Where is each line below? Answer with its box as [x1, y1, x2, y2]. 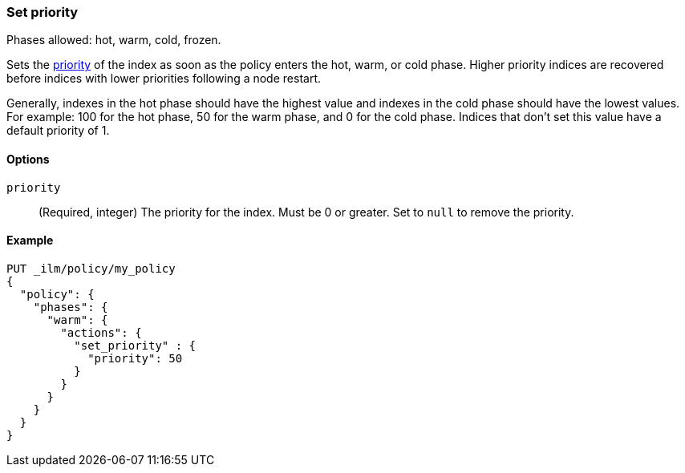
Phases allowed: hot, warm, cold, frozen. [6, 33, 221, 47]
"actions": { [60, 325, 142, 339]
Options [6, 152, 50, 166]
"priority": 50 [87, 351, 183, 365]
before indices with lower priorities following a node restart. [6, 71, 321, 86]
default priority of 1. [6, 123, 110, 138]
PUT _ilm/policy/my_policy [6, 261, 176, 275]
